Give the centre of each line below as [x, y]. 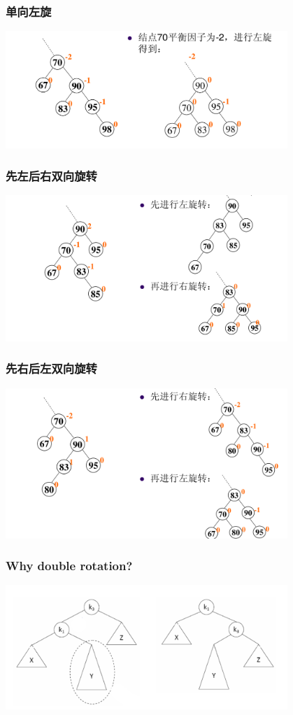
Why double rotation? [69, 566]
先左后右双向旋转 [51, 175]
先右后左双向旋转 [51, 368]
